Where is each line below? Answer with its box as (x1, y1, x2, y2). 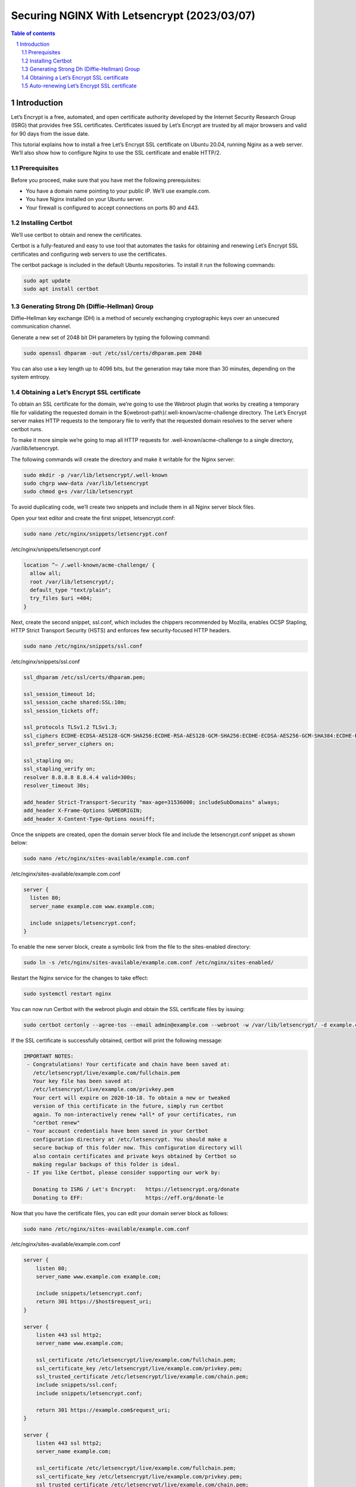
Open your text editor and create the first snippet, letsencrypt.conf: (11, 515, 176, 522)
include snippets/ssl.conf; (36, 1382, 118, 1388)
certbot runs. (11, 425, 43, 432)
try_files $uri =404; (30, 595, 93, 602)
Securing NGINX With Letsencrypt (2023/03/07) (11, 9, 256, 22)
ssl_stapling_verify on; (23, 766, 96, 773)
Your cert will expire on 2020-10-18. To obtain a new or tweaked (33, 1094, 230, 1101)
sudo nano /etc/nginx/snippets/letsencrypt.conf (23, 530, 168, 537)
